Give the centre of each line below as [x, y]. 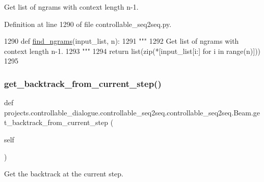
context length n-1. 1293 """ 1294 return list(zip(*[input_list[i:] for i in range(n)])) [133, 51]
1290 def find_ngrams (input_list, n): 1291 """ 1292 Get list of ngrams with [122, 41]
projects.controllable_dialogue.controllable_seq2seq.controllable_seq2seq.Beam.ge [132, 112]
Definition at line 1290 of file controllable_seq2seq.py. [88, 24]
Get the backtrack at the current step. [64, 174]
